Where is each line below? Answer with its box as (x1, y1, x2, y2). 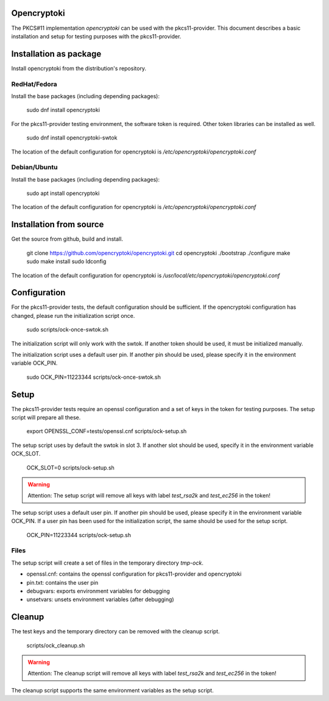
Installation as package (11, 49, 102, 59)
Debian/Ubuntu (11, 163, 58, 172)
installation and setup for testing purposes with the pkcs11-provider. (11, 32, 182, 40)
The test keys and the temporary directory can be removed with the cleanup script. (11, 628, 220, 635)
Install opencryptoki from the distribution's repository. (11, 65, 146, 72)
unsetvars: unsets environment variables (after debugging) (26, 596, 174, 603)
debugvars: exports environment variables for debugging (26, 587, 170, 594)
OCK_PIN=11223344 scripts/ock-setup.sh (26, 531, 131, 538)
